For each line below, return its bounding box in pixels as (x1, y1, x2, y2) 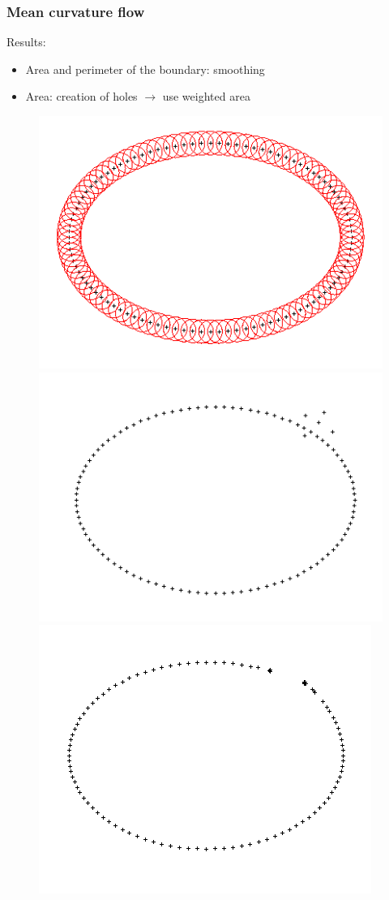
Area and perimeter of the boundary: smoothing (25, 60, 265, 77)
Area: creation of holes (25, 88, 138, 105)
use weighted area (162, 88, 250, 105)
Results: (6, 33, 46, 50)
